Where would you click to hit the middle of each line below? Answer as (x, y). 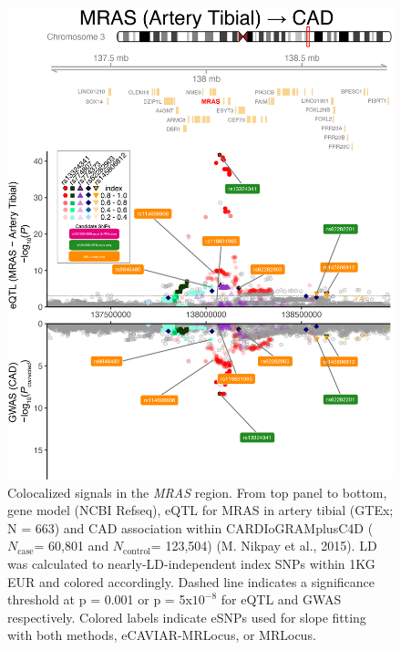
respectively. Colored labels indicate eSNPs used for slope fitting (187, 617)
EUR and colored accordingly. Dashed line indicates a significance (191, 581)
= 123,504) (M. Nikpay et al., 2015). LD (264, 546)
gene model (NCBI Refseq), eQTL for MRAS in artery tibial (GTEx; (200, 510)
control (137, 551)
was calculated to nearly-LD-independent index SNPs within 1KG (191, 564)
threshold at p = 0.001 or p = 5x (100, 599)
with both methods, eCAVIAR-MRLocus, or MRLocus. (162, 635)
